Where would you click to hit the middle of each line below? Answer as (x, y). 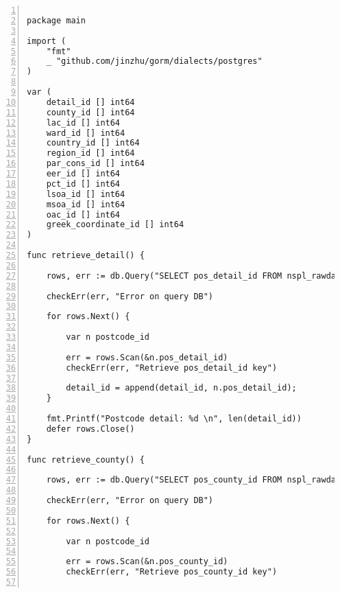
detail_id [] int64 (90, 102)
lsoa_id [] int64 (86, 194)
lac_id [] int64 (83, 123)
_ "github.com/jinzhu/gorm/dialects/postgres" (154, 61)
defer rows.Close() (90, 429)
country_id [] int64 (93, 143)
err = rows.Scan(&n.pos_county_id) (147, 562)
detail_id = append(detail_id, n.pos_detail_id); (181, 388)
